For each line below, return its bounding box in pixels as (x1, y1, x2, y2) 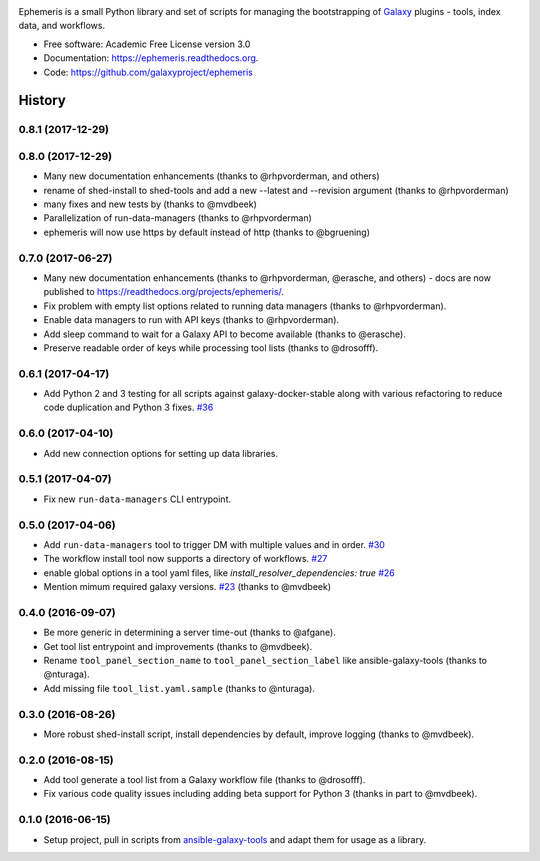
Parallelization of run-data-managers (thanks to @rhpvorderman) (43, 212, 312, 224)
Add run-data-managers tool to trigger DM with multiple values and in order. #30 (43, 538, 385, 550)
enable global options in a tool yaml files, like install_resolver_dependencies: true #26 (43, 566, 395, 579)
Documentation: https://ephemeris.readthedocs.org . (43, 52, 259, 64)
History (18, 92, 67, 109)
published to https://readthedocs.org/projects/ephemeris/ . (43, 286, 285, 298)
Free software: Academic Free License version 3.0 (43, 38, 251, 50)
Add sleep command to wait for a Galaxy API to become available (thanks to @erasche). (43, 328, 407, 340)
